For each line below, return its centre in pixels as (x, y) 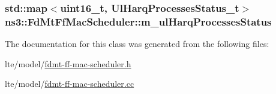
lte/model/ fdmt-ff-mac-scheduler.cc (70, 84)
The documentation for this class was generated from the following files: (137, 44)
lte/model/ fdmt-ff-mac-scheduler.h (68, 63)
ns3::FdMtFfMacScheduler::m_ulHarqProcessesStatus (138, 21)
